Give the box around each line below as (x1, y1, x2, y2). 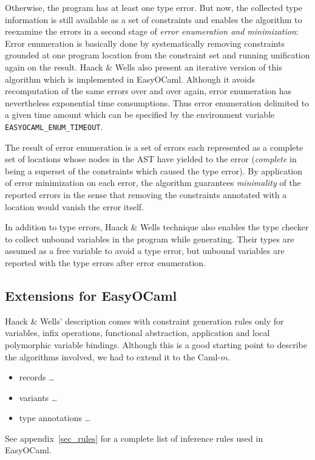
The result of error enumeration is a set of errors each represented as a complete (5, 140, 303, 153)
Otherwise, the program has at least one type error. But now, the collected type (5, 1, 302, 13)
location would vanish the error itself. (5, 200, 144, 213)
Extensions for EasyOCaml (5, 286, 177, 304)
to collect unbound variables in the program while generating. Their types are (5, 232, 294, 245)
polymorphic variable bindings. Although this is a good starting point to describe (5, 338, 308, 351)
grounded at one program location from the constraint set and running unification (5, 49, 310, 61)
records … (19, 371, 55, 383)
